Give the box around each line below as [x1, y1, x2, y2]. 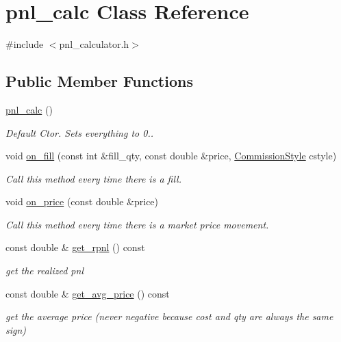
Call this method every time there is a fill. [5, 171, 181, 185]
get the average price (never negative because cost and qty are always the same [5, 309, 333, 324]
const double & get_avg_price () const [5, 286, 170, 300]
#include [5, 37, 44, 51]
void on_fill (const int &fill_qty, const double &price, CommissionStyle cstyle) [5, 148, 337, 163]
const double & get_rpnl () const [5, 240, 145, 254]
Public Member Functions [5, 70, 193, 92]
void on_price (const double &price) [5, 194, 159, 209]
